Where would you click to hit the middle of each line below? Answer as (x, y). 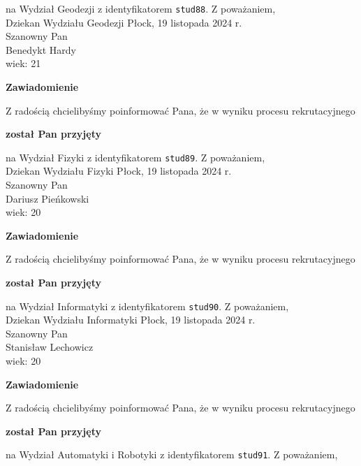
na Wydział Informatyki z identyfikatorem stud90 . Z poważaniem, (147, 306)
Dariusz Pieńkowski (47, 198)
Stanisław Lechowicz (50, 347)
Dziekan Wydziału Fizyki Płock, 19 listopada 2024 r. (119, 171)
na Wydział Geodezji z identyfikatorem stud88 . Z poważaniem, (141, 8)
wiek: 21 (23, 63)
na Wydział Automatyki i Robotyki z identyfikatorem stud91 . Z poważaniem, (172, 454)
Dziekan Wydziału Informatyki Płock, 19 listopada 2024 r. (131, 320)
